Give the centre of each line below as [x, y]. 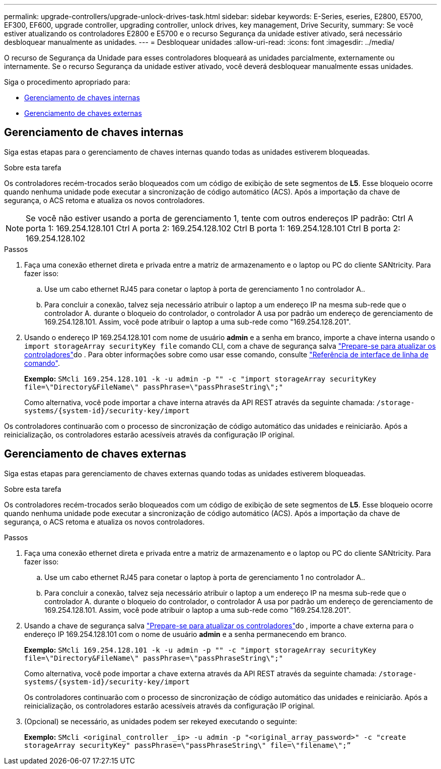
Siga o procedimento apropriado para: [67, 82]
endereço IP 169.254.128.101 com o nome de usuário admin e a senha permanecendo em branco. [186, 634]
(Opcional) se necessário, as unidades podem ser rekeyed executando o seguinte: [161, 721]
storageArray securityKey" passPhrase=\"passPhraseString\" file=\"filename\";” [188, 745]
